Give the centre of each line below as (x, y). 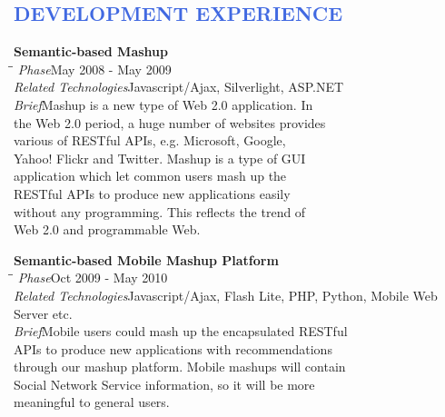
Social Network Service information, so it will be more (164, 384)
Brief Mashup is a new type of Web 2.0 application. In (163, 104)
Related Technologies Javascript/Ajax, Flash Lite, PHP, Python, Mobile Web (226, 295)
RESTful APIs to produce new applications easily (152, 193)
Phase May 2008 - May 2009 (94, 69)
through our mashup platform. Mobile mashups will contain (180, 367)
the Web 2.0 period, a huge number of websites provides (170, 122)
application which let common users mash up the (150, 176)
